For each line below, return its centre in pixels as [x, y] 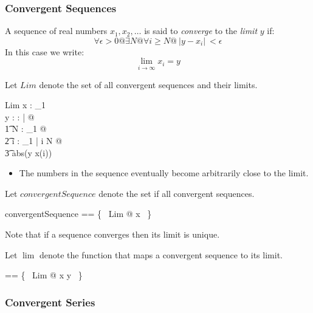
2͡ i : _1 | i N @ [34, 140]
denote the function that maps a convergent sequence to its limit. [161, 254]
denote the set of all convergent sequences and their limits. [148, 84]
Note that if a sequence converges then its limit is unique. [112, 234]
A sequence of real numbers [56, 31]
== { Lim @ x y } [44, 275]
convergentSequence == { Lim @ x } [78, 214]
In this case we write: [45, 51]
